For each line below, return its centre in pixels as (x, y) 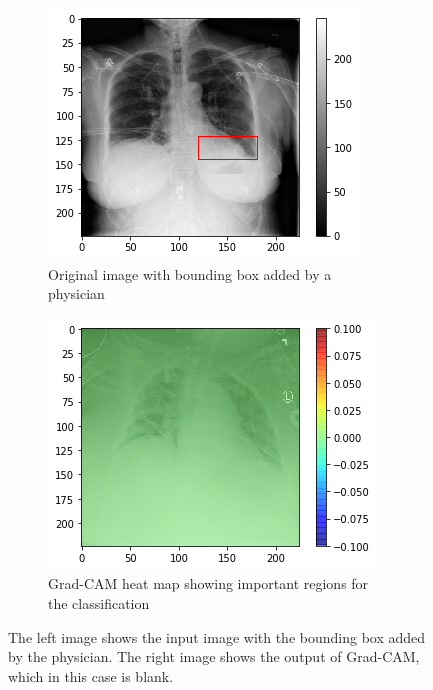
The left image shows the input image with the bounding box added (217, 636)
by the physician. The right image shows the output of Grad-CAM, (214, 656)
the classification (99, 602)
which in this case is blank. (91, 675)
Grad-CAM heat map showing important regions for (208, 583)
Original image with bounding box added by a (190, 273)
